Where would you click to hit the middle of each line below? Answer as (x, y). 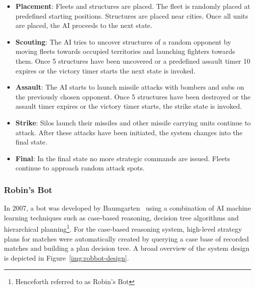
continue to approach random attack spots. (80, 168)
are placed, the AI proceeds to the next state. (84, 25)
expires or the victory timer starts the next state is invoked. (105, 70)
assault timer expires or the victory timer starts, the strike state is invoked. (129, 106)
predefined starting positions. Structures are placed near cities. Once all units (132, 15)
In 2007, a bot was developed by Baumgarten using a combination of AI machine (127, 208)
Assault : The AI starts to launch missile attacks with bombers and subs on (130, 87)
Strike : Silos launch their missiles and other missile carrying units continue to (133, 122)
